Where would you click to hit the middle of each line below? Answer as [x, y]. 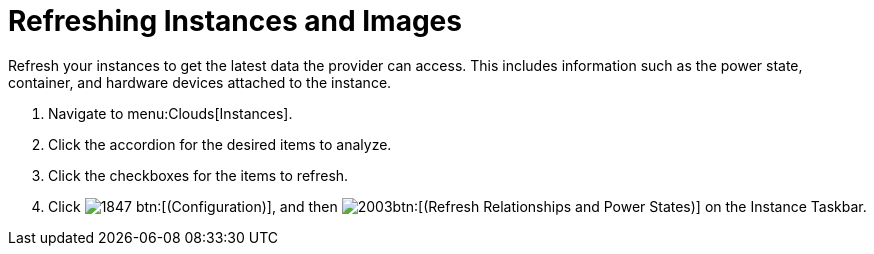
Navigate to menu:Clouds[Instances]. [170, 113]
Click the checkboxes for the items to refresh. [198, 175]
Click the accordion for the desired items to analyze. [220, 144]
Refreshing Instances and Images [235, 21]
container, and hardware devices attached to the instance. [200, 82]
